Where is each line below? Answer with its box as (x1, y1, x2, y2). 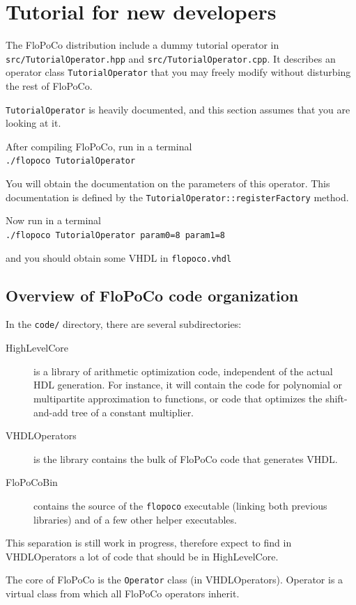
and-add (33, 404, 68, 419)
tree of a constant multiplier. (71, 404, 194, 419)
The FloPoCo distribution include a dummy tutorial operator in (6, 38, 279, 52)
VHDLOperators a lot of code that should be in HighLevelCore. (6, 549, 279, 563)
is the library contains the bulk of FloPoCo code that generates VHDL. (33, 451, 338, 466)
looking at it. (6, 116, 61, 130)
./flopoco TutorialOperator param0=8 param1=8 (6, 230, 225, 240)
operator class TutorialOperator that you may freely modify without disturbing (6, 65, 351, 79)
